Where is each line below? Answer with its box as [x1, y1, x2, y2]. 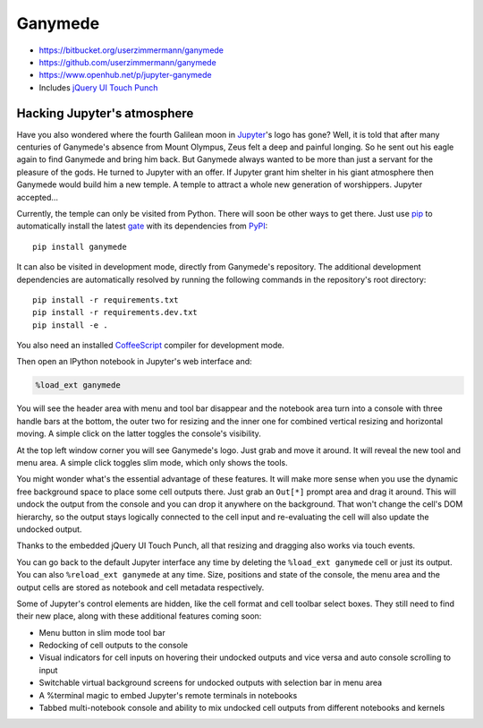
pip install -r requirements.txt [32, 295, 179, 304]
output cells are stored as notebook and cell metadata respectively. [16, 582, 265, 593]
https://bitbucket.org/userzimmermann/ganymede [38, 45, 224, 56]
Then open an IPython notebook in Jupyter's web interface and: [16, 356, 252, 367]
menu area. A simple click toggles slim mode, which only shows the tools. [16, 458, 288, 468]
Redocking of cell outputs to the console [38, 640, 188, 651]
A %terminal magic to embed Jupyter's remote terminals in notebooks [38, 689, 298, 700]
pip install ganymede [32, 242, 127, 252]
